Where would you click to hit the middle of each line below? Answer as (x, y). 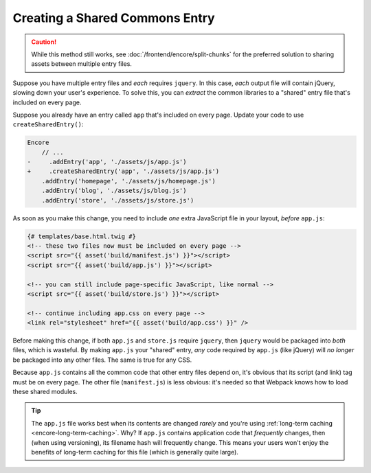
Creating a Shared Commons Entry (114, 18)
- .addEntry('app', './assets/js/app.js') (107, 162)
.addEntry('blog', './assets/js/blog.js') (114, 191)
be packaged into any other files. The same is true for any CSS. (102, 360)
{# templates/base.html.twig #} (82, 236)
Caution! (44, 42)
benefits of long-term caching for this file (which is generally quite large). (135, 452)
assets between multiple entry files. (81, 64)
